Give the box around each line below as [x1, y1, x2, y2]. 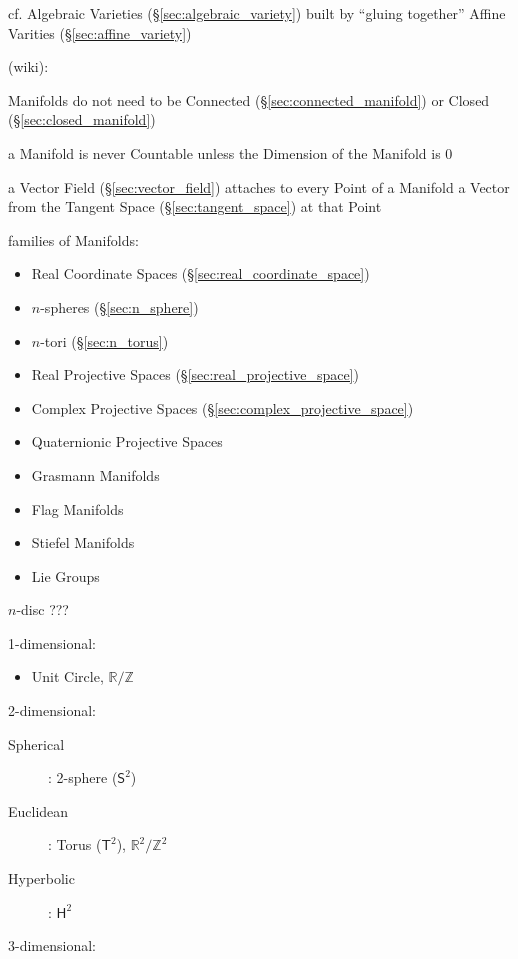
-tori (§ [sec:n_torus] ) [40, 330, 169, 351]
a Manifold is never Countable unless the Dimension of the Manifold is [8, 142, 441, 163]
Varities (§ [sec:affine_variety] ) [8, 22, 192, 43]
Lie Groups [31, 565, 100, 586]
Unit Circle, [31, 666, 104, 687]
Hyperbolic [8, 868, 75, 889]
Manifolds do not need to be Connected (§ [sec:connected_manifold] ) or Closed [8, 89, 490, 110]
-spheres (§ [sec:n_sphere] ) [40, 296, 199, 317]
